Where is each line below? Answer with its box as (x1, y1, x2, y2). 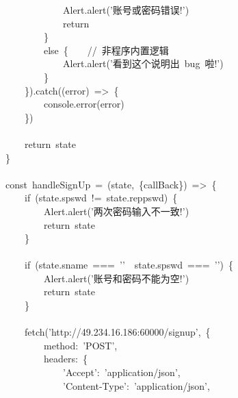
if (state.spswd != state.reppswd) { (25, 190, 178, 205)
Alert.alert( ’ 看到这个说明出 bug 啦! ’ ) (62, 56, 224, 71)
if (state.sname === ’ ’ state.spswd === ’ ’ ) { (25, 258, 233, 272)
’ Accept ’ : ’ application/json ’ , (63, 365, 181, 380)
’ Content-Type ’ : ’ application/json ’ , (63, 378, 210, 393)
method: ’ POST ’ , (43, 338, 118, 352)
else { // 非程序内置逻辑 (44, 42, 169, 57)
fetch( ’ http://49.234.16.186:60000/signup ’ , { (24, 325, 211, 339)
